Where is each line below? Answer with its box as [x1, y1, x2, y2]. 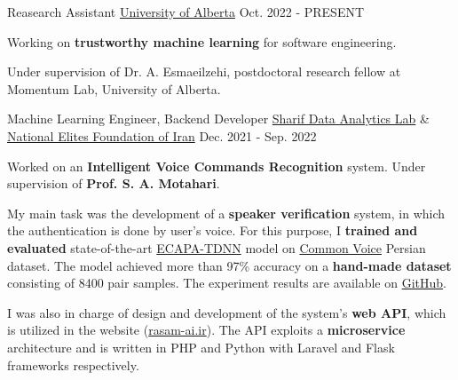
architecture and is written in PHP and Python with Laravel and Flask [7, 337, 395, 356]
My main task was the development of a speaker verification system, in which [7, 203, 446, 222]
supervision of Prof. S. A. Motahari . [7, 174, 220, 193]
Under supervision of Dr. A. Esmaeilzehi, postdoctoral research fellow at [7, 62, 401, 81]
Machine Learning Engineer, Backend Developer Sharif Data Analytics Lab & [7, 109, 430, 128]
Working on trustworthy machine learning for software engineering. [7, 32, 397, 51]
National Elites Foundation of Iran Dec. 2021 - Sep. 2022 [7, 126, 317, 145]
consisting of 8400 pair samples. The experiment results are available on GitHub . [7, 273, 447, 292]
